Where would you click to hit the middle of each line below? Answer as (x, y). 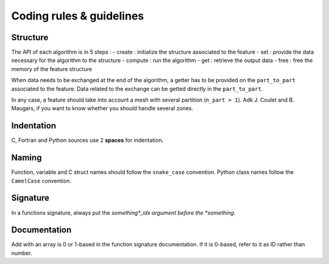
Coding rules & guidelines (78, 16)
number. (22, 253)
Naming (27, 158)
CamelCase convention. (41, 181)
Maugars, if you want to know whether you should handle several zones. (102, 108)
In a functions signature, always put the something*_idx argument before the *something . (123, 212)
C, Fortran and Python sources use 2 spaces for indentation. (87, 141)
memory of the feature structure (52, 69)
